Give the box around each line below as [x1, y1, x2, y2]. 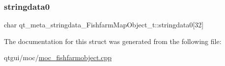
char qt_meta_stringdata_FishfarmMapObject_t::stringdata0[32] [4, 20, 204, 30]
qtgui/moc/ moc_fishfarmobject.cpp [4, 52, 112, 63]
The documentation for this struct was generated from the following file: [4, 36, 222, 46]
